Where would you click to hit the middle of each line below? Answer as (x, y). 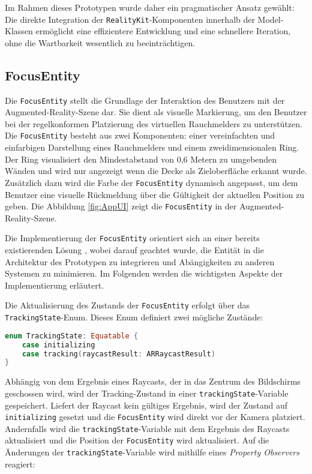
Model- (271, 19)
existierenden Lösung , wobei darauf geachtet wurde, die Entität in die (134, 250)
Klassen (19, 31)
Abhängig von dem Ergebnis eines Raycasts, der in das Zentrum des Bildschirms (153, 381)
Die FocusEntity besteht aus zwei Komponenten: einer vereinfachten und (140, 135)
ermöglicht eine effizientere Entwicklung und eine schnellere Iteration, (163, 31)
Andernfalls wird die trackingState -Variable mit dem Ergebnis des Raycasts (147, 428)
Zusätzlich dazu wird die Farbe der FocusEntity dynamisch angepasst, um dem (151, 182)
